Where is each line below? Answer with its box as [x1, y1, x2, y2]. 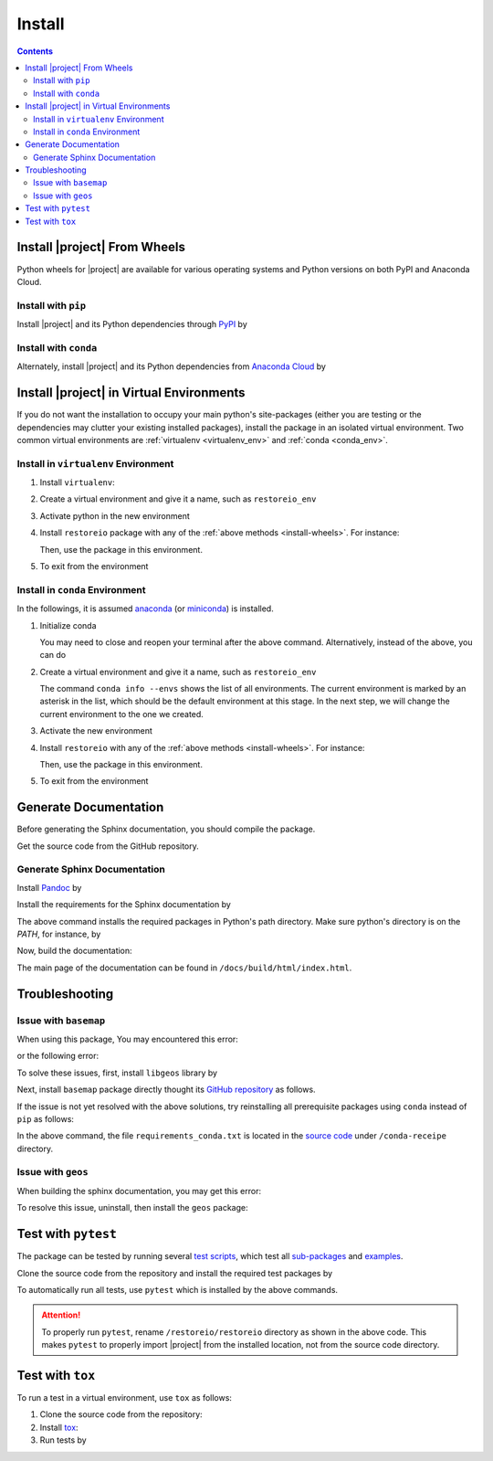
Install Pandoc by [16, 882, 82, 893]
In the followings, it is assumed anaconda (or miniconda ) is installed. [16, 603, 274, 614]
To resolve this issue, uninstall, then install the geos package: [16, 1202, 248, 1213]
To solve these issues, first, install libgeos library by [16, 1067, 218, 1078]
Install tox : [39, 1422, 79, 1433]
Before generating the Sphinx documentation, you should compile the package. [16, 823, 316, 835]
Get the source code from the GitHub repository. [16, 841, 200, 852]
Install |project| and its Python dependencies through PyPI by [16, 319, 248, 330]
